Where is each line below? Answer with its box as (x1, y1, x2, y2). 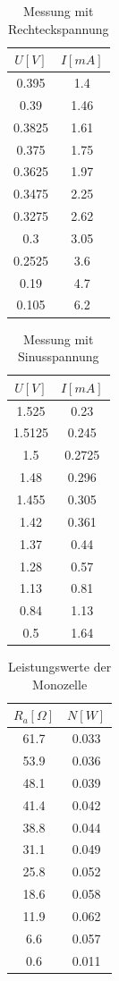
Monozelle (32, 674, 88, 693)
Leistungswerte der (8, 657, 112, 676)
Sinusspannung (18, 347, 99, 366)
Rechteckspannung (7, 19, 109, 38)
